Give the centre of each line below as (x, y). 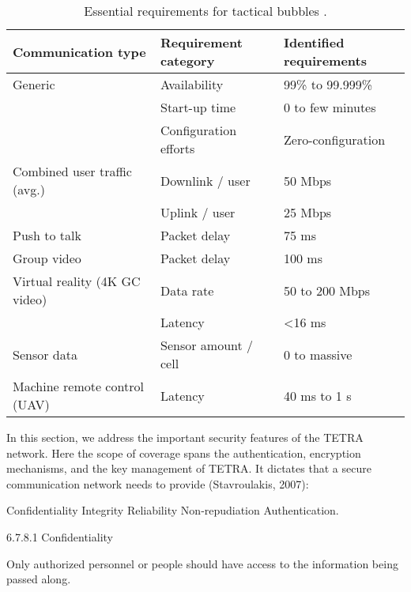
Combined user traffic (72, 171)
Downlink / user (205, 180)
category (188, 60)
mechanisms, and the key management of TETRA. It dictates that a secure (189, 468)
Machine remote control (78, 386)
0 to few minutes (330, 107)
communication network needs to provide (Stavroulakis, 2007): (158, 483)
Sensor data (45, 354)
